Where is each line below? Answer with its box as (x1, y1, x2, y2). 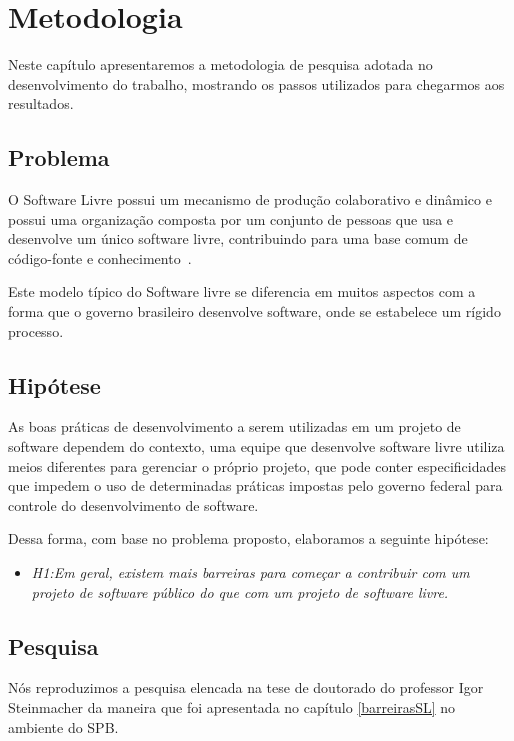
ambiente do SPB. (8, 716, 119, 737)
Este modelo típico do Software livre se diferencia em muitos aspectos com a (8, 281, 476, 302)
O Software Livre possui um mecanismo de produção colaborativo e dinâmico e (8, 189, 492, 210)
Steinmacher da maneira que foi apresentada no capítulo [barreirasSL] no (8, 697, 456, 718)
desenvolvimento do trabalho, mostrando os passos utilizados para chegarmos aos (8, 73, 505, 94)
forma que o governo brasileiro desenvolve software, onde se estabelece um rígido (8, 301, 501, 322)
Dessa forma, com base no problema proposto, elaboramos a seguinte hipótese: (8, 528, 489, 549)
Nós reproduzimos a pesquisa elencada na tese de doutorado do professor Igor (8, 677, 484, 698)
